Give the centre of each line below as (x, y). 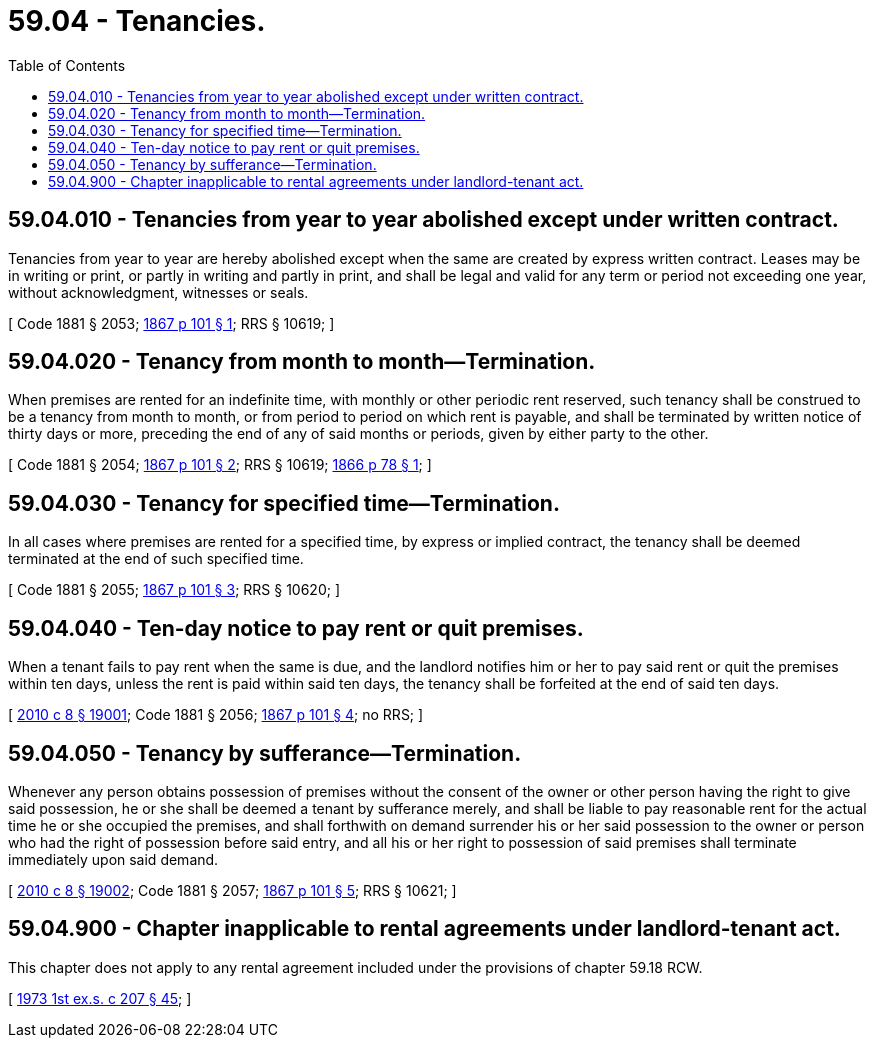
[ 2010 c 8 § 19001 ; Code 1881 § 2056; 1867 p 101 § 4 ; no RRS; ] (216, 715)
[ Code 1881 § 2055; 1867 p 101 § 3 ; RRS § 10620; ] (174, 590)
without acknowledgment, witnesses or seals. (158, 292)
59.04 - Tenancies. (137, 21)
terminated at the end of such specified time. (156, 559)
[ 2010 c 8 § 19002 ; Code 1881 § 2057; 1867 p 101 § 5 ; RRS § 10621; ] (232, 890)
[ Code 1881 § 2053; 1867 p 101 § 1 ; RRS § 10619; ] (171, 323)
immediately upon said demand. (113, 859)
